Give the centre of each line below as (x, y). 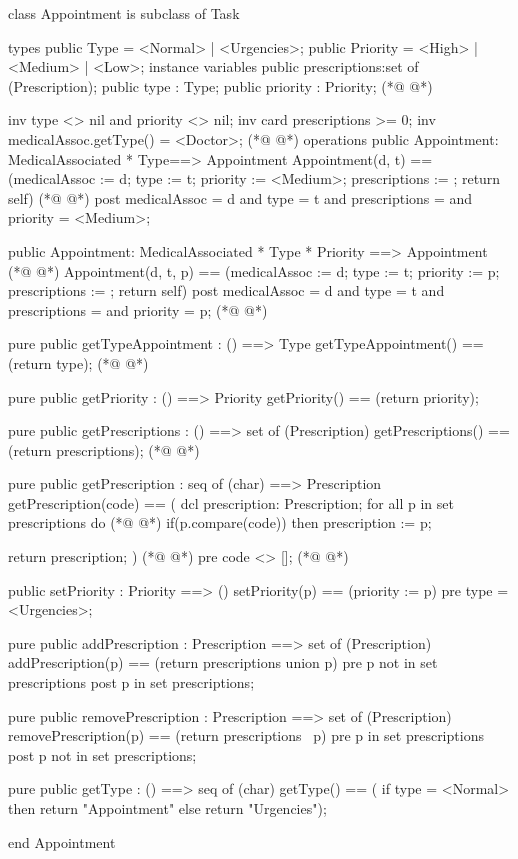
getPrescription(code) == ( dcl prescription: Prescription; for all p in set (231, 502)
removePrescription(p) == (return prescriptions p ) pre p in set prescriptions (246, 735)
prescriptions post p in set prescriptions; (131, 682)
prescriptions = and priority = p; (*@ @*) (138, 309)
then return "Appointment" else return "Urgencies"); (167, 808)
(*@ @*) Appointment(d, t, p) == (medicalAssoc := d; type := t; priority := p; (254, 270)
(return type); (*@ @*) (78, 362)
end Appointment (62, 841)
